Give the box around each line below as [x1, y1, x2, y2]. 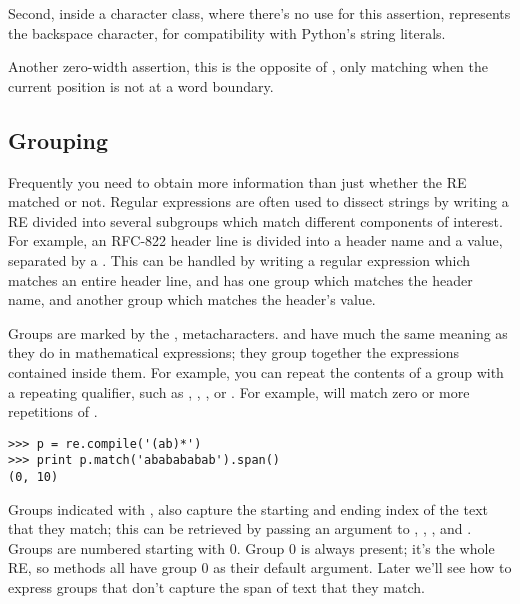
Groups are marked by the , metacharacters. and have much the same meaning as [8, 322, 508, 343]
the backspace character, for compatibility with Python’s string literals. [8, 22, 446, 43]
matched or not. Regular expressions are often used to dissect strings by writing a [8, 191, 509, 212]
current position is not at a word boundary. [8, 75, 274, 96]
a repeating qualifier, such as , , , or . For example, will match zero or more [8, 381, 470, 402]
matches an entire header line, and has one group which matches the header [8, 269, 473, 290]
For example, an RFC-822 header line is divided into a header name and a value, [8, 230, 503, 251]
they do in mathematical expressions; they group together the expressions [8, 342, 459, 363]
